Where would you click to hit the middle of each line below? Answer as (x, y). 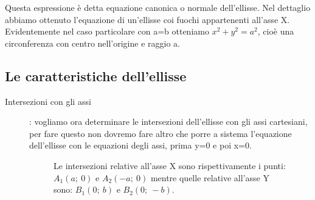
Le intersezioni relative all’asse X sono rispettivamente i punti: (170, 165)
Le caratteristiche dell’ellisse (96, 75)
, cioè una (276, 31)
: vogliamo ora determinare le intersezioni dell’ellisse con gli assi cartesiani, (168, 122)
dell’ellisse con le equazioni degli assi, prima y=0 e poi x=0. (140, 145)
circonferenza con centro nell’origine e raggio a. (92, 43)
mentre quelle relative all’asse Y (210, 177)
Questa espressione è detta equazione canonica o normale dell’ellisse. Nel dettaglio (158, 7)
